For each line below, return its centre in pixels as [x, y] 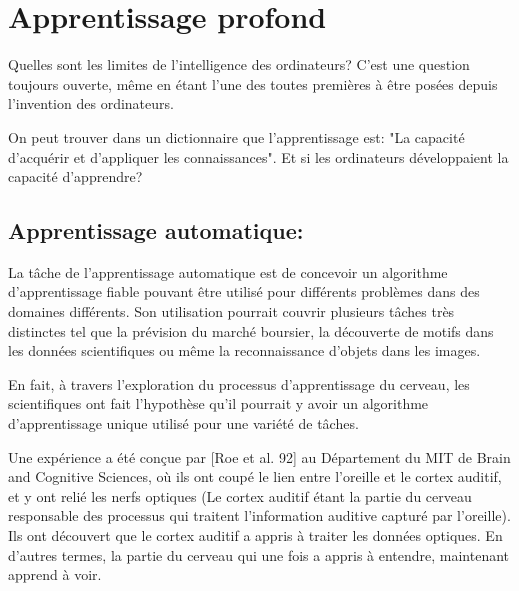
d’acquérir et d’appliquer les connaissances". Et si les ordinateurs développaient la [258, 156]
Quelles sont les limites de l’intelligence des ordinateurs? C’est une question [239, 64]
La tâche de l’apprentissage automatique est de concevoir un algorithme [228, 271]
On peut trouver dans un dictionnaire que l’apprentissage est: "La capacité [236, 136]
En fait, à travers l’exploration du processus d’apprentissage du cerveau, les [239, 383]
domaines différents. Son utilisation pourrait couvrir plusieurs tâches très [231, 311]
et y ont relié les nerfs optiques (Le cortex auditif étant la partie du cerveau [240, 495]
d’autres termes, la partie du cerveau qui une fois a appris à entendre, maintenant [259, 554]
